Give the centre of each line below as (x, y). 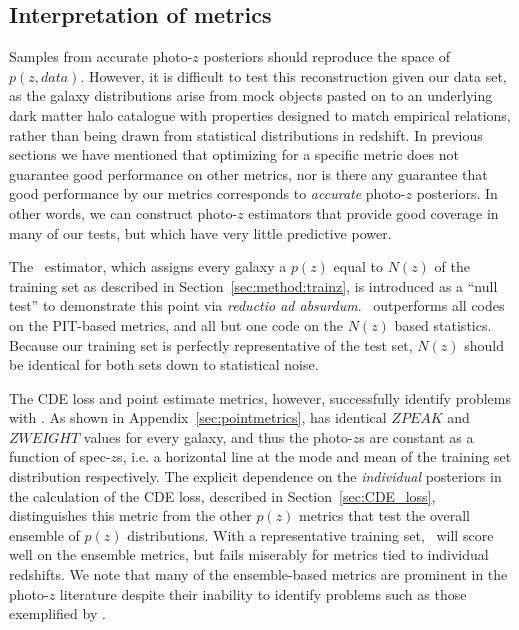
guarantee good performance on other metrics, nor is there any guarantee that (248, 173)
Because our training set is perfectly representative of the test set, (211, 344)
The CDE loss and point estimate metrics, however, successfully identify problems (260, 397)
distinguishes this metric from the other (130, 515)
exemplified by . (57, 613)
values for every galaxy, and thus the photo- (218, 436)
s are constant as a (416, 436)
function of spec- (60, 456)
